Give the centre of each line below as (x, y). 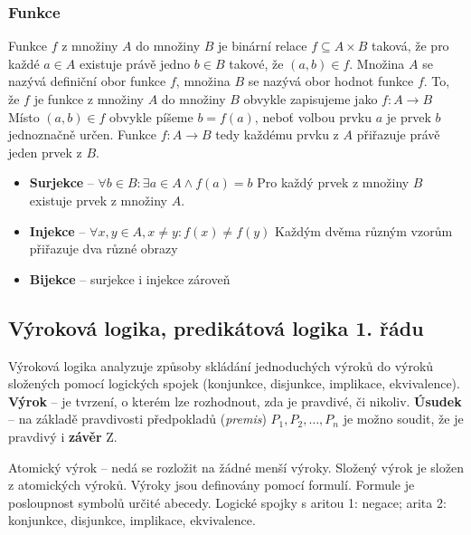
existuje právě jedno (135, 63)
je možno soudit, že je (403, 419)
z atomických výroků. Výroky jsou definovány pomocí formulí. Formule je (212, 485)
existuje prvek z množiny (98, 200)
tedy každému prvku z (277, 134)
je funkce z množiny (89, 99)
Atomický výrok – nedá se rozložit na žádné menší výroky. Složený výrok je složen (236, 467)
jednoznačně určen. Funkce (82, 134)
